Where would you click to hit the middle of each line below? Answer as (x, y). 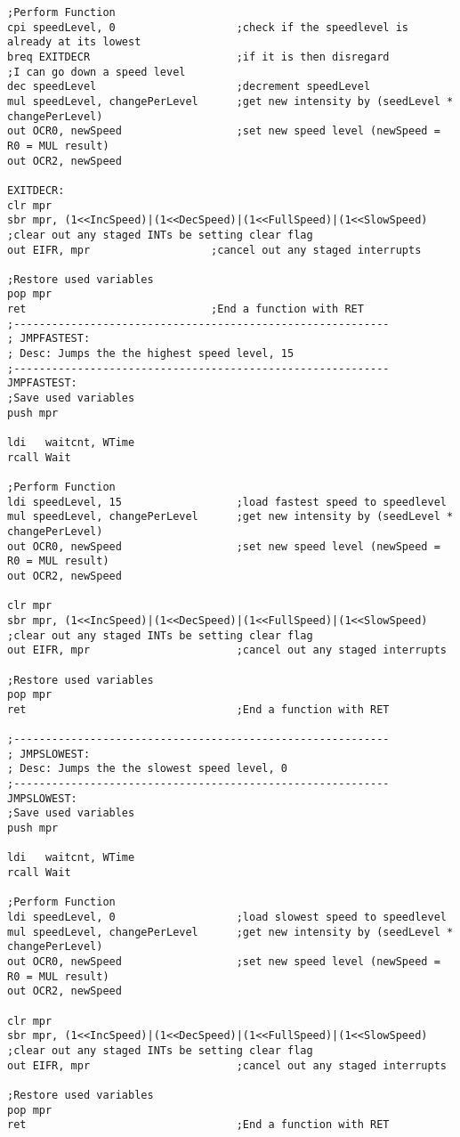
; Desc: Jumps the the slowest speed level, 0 (147, 769)
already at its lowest (74, 42)
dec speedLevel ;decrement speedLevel (189, 87)
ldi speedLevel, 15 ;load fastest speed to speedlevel (227, 502)
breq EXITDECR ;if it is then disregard (198, 57)
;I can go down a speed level (97, 72)
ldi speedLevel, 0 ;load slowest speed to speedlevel (227, 918)
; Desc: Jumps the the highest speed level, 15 (151, 354)
